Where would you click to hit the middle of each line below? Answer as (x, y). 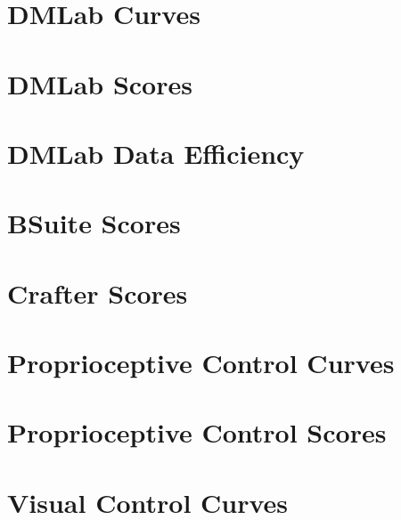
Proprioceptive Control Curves (201, 363)
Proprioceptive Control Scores (197, 432)
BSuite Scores (94, 223)
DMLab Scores (100, 83)
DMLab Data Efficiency (156, 153)
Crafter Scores (98, 292)
